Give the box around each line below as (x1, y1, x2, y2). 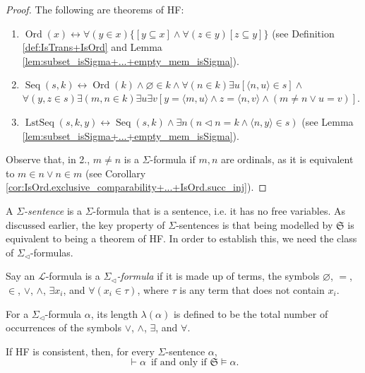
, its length (90, 306, 138, 321)
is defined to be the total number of (173, 306, 328, 321)
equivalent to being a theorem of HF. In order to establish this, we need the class (6, 231, 357, 246)
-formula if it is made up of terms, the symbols (116, 268, 320, 283)
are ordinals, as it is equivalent (220, 152, 354, 167)
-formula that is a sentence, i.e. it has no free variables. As (92, 203, 346, 218)
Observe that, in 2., (6, 152, 90, 167)
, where (137, 282, 169, 297)
